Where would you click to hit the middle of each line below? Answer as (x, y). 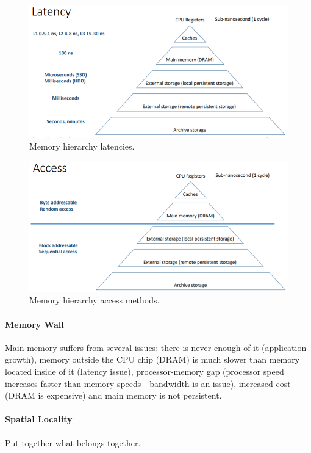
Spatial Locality (39, 419)
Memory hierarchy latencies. (82, 146)
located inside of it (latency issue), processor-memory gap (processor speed (145, 371)
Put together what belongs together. (73, 442)
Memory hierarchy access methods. (95, 300)
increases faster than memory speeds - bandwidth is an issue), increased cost (148, 383)
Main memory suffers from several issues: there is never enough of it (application (156, 347)
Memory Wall (34, 324)
